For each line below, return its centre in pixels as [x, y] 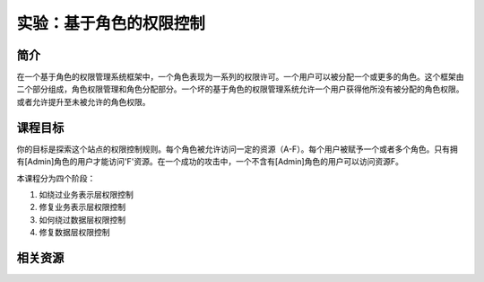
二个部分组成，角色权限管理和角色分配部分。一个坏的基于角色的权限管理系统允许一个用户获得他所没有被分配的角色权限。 [240, 89]
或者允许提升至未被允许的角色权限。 [83, 101]
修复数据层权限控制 [74, 233]
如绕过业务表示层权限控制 [86, 194]
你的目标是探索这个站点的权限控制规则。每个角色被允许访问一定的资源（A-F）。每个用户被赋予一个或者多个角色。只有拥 [237, 149]
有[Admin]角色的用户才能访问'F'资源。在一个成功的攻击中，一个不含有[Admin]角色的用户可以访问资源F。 [210, 162]
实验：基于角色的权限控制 [111, 23]
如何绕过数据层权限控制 [82, 219]
